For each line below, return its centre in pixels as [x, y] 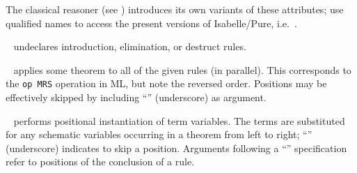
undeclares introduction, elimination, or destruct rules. [130, 46]
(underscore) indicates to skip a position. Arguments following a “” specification [176, 148]
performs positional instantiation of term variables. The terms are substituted [179, 120]
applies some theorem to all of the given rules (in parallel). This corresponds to [182, 69]
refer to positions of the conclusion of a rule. [100, 161]
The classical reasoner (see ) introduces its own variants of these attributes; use [175, 9]
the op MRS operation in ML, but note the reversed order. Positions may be [166, 83]
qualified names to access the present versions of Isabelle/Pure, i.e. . [151, 23]
